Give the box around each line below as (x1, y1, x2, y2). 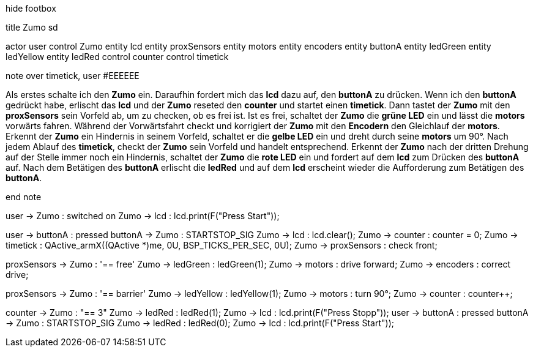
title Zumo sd (6, 22, 58, 32)
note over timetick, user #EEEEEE (6, 70, 140, 81)
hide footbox (6, 3, 56, 13)
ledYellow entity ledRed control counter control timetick (6, 51, 229, 62)
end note (6, 192, 42, 202)
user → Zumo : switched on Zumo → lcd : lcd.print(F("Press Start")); (6, 211, 280, 221)
